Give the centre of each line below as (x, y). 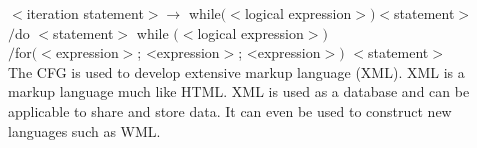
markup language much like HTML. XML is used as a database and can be (239, 91)
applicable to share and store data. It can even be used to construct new (230, 110)
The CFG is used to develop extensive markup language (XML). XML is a (236, 71)
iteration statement (85, 13)
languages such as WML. (84, 130)
